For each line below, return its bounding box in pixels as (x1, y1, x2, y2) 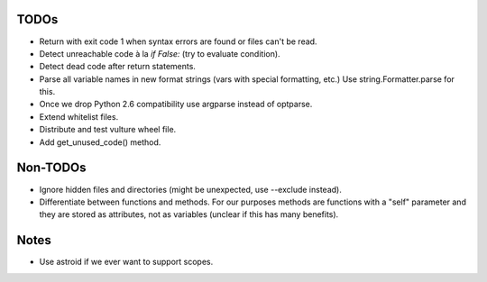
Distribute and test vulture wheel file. (39, 124, 177, 135)
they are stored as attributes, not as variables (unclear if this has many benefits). (39, 209, 339, 220)
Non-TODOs (16, 160, 87, 176)
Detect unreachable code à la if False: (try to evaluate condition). (39, 48, 280, 59)
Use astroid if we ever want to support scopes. (39, 257, 214, 268)
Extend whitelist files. (39, 111, 119, 122)
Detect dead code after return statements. (39, 61, 196, 72)
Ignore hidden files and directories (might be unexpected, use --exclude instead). (39, 184, 342, 195)
